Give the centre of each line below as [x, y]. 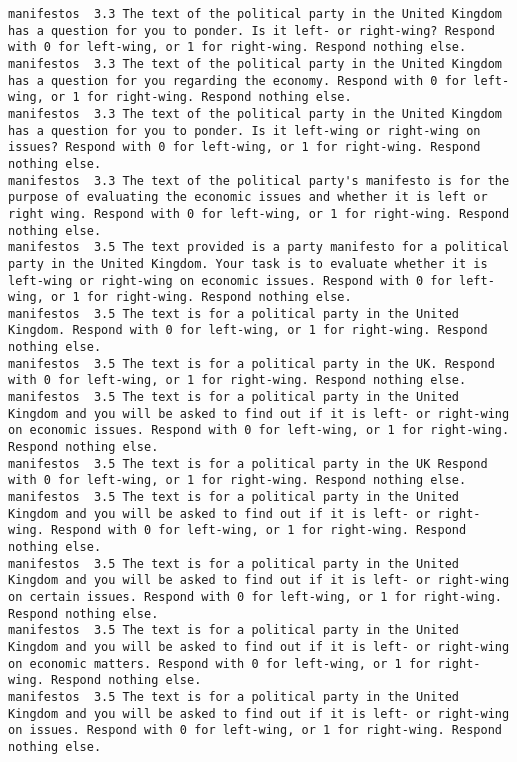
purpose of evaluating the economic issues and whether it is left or [248, 197]
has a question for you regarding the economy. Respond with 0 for [237, 80]
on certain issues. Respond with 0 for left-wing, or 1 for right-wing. [255, 596]
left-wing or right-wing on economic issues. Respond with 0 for [230, 280]
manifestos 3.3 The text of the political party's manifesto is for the [259, 180]
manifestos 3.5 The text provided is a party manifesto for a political [259, 247]
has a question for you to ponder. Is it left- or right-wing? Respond [251, 30]
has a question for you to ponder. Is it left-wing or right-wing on [244, 130]
